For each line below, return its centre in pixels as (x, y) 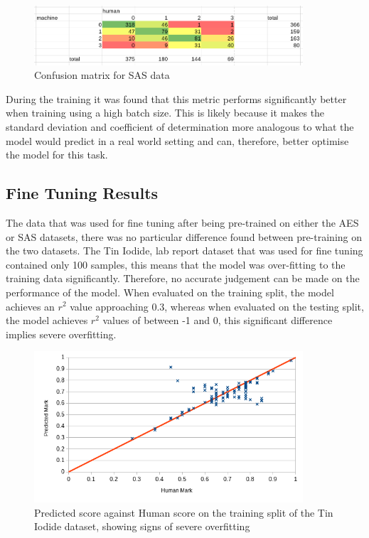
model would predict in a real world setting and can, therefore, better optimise (177, 140)
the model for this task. (57, 155)
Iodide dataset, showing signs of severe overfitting (142, 526)
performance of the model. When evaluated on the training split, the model (170, 292)
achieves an (30, 306)
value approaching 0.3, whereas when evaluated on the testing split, (217, 306)
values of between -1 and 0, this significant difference (218, 320)
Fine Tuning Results (82, 193)
